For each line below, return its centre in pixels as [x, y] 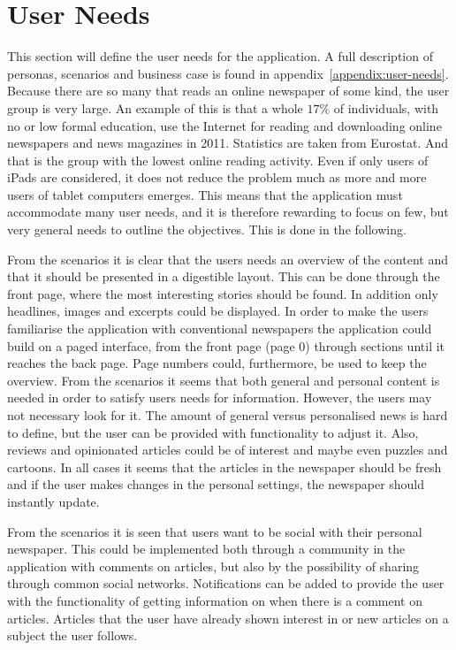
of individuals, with [386, 107]
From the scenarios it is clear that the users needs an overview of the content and [228, 259]
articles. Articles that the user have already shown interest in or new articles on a [228, 618]
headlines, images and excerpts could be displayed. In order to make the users [218, 311]
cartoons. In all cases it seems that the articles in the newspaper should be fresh [224, 466]
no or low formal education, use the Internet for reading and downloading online [224, 125]
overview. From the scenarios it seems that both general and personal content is [224, 380]
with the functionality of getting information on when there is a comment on [215, 600]
